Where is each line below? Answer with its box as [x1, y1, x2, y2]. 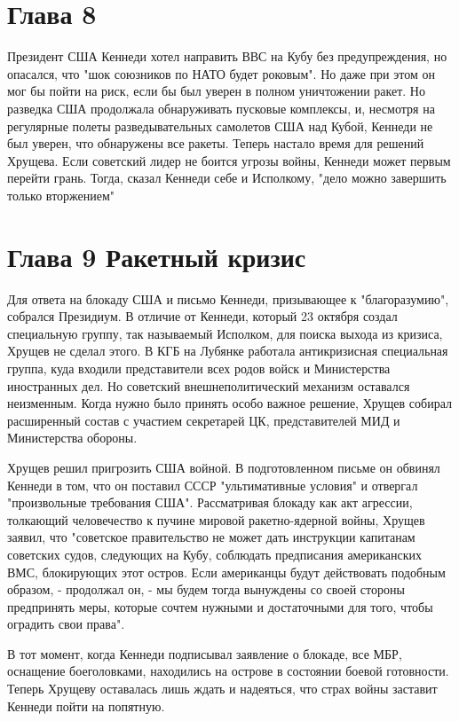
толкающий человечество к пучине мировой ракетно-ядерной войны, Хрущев [7, 510, 425, 529]
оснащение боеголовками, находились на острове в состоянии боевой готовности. [7, 662, 449, 680]
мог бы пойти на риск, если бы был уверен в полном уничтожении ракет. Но [7, 82, 425, 100]
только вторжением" [7, 185, 115, 204]
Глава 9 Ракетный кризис [7, 238, 306, 274]
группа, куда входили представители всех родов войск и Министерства [7, 358, 391, 377]
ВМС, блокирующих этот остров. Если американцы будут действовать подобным [7, 562, 446, 581]
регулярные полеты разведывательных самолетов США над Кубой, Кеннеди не [7, 116, 433, 135]
